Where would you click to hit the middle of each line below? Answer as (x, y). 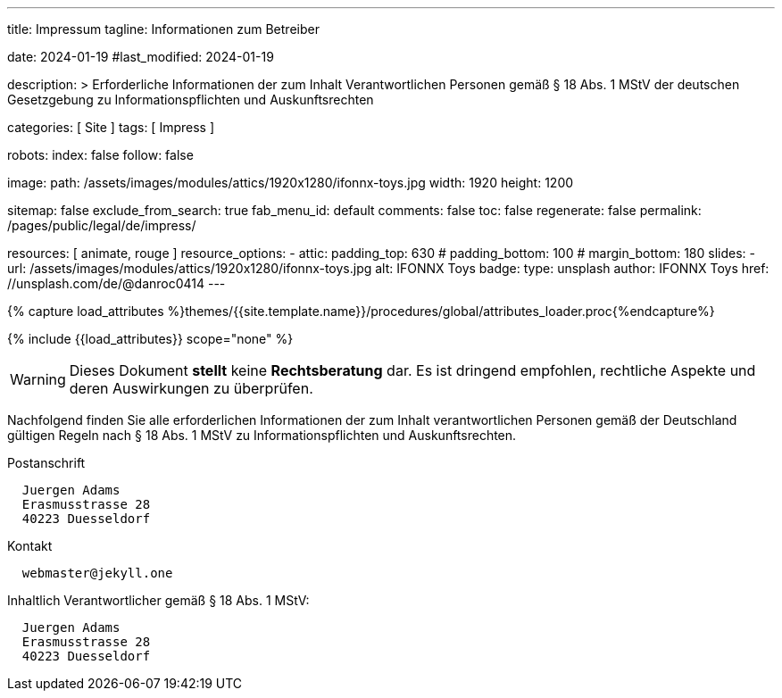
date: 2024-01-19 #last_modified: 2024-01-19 (141, 57)
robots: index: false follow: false (100, 155)
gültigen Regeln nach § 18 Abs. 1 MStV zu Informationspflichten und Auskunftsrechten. (262, 435)
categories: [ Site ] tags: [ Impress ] (111, 127)
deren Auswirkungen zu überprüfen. (191, 388)
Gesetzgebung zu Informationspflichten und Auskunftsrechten (191, 100)
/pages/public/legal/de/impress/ (102, 225)
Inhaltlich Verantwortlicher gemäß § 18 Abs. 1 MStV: (158, 600)
